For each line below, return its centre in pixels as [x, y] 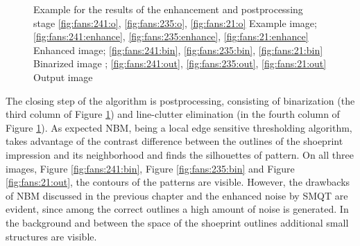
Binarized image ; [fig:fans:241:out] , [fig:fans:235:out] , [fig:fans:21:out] [180, 63]
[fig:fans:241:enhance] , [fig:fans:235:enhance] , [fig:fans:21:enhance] [171, 36]
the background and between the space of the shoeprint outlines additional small [177, 222]
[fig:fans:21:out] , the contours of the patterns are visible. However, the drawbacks [178, 182]
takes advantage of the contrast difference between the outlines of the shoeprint [174, 141]
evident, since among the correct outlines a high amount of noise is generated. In [177, 209]
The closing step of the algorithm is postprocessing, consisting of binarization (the [180, 100]
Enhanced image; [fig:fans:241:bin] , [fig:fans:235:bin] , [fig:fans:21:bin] [178, 50]
